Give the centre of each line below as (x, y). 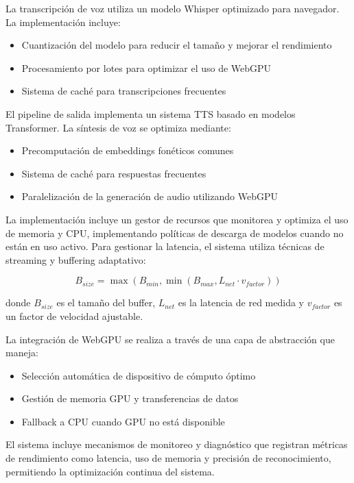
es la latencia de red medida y (241, 302)
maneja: (22, 352)
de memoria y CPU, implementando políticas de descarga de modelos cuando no (175, 233)
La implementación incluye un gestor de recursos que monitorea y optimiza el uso (177, 219)
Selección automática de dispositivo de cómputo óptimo (139, 375)
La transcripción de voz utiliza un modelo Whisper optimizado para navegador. (173, 8)
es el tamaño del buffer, (106, 302)
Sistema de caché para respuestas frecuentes (114, 173)
